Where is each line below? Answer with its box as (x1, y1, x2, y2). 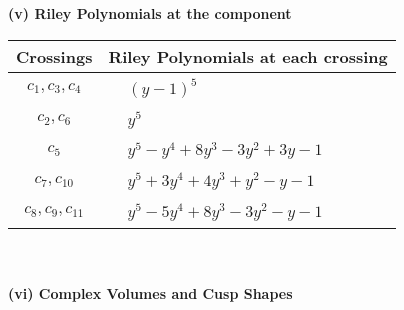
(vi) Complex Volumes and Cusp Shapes (8, 283, 293, 304)
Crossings (16, 44, 93, 68)
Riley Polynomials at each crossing (108, 44, 388, 68)
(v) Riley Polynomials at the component (8, 3, 292, 23)
